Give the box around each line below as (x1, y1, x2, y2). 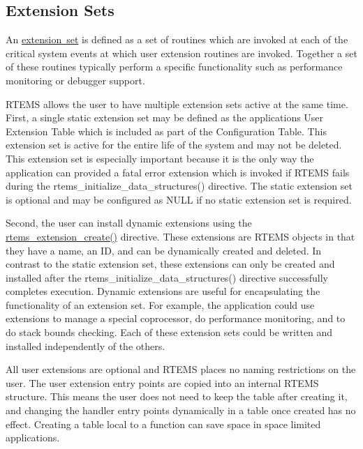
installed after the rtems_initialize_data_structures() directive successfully (6, 270, 328, 284)
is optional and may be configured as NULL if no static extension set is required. (6, 192, 352, 206)
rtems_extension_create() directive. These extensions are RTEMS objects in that (6, 229, 355, 243)
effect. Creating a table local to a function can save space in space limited (6, 416, 321, 431)
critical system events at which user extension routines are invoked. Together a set (6, 45, 357, 60)
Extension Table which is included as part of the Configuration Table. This (6, 123, 327, 138)
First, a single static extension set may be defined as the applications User (6, 110, 324, 125)
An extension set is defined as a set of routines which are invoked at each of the (6, 32, 348, 47)
